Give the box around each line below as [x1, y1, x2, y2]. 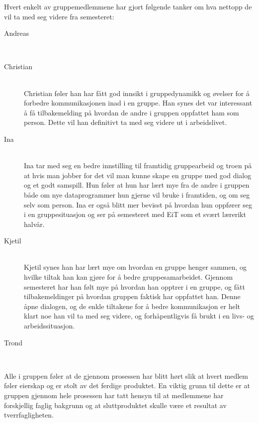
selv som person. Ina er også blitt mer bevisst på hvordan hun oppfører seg [24, 199, 252, 210]
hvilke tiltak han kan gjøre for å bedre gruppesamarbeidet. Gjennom [24, 272, 233, 282]
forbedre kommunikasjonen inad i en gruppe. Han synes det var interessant [24, 98, 253, 108]
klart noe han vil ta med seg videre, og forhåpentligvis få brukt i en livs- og [24, 311, 254, 321]
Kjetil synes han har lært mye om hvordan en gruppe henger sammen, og [24, 262, 247, 272]
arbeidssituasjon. [24, 320, 75, 331]
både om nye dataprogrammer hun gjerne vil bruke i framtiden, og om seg [24, 189, 250, 200]
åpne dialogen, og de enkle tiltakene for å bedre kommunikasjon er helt [24, 301, 240, 311]
